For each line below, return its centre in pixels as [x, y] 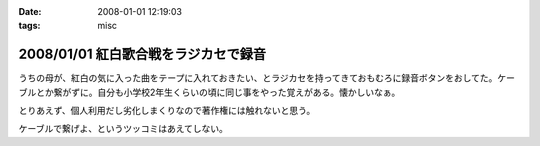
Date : [30, 11]
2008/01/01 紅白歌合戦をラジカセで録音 [142, 54]
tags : [29, 26]
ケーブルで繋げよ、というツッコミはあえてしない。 [123, 129]
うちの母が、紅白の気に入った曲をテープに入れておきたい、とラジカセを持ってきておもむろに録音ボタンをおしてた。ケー [266, 78]
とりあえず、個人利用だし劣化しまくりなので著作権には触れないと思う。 [167, 111]
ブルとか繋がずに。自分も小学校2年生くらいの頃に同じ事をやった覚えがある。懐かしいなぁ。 [209, 92]
